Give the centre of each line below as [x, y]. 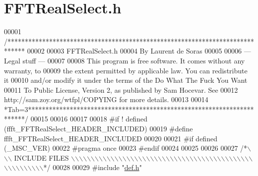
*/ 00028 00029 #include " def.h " [93, 167]
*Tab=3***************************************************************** [129, 109]
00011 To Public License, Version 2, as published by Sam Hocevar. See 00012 [121, 89]
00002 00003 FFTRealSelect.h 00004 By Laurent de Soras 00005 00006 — [139, 51]
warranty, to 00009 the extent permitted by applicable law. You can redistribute [126, 70]
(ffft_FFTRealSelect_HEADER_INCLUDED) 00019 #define [98, 129]
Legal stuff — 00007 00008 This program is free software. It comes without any [125, 60]
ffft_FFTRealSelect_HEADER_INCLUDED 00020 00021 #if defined [111, 138]
